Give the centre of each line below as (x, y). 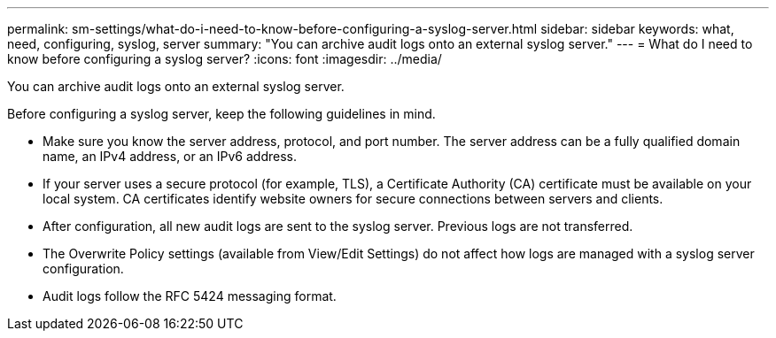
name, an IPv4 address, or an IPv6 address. (170, 156)
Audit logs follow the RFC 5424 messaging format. (190, 296)
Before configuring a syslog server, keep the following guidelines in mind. (221, 114)
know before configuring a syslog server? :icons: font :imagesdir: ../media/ (225, 59)
